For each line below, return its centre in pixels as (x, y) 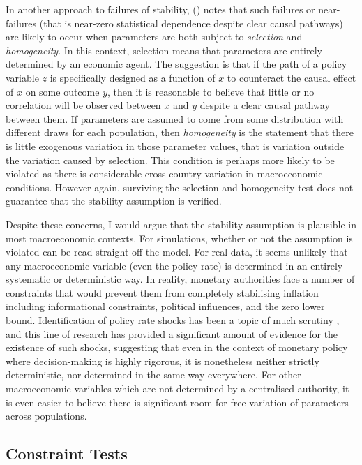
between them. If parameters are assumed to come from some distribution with (175, 118)
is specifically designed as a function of (133, 77)
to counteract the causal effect (292, 77)
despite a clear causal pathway (265, 105)
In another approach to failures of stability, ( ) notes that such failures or (160, 9)
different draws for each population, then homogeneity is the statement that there (180, 132)
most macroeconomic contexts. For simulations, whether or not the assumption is (179, 238)
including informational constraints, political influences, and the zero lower (165, 306)
